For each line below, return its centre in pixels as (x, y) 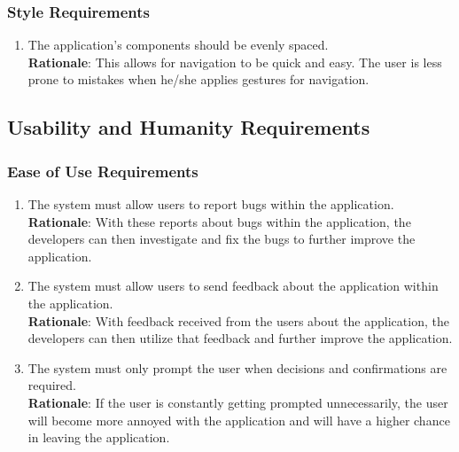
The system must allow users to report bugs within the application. (211, 204)
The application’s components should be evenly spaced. (178, 45)
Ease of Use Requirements (103, 171)
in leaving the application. (99, 437)
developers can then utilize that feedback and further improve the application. (240, 338)
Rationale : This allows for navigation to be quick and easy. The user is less (235, 62)
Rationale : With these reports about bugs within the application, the (219, 221)
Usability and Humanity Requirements (189, 127)
